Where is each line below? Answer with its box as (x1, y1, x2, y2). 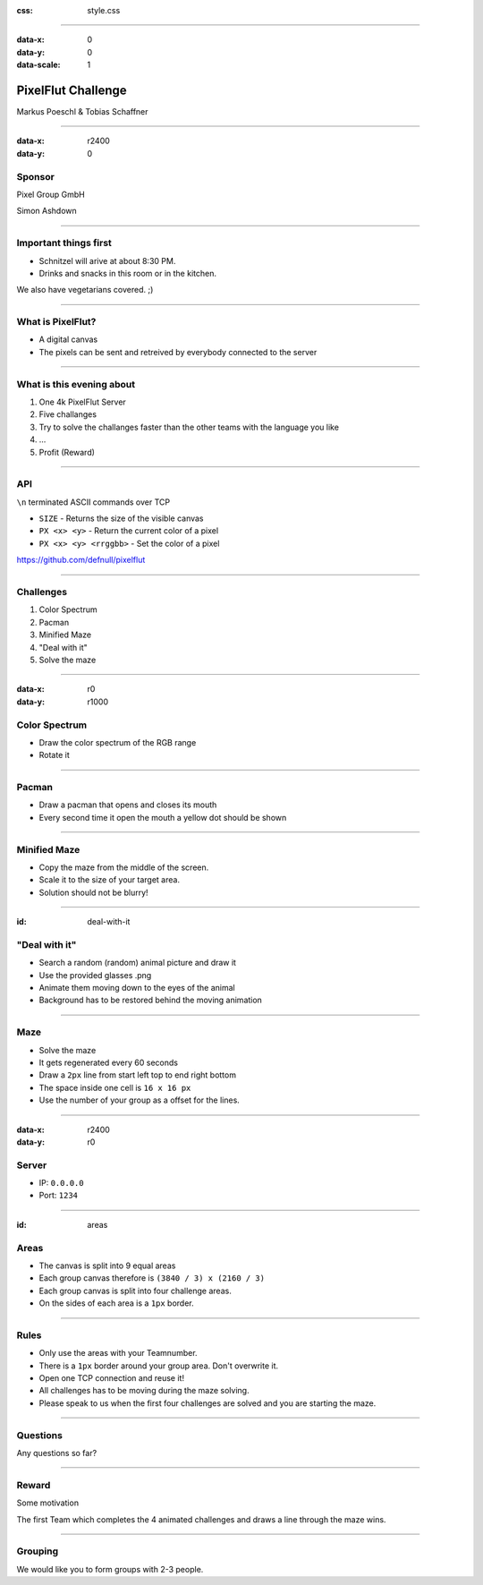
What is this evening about (16, 378, 136, 390)
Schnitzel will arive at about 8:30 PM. (38, 255, 176, 266)
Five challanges (38, 409, 97, 420)
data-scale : (16, 59, 61, 71)
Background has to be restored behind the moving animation (38, 994, 263, 1006)
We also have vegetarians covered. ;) (16, 285, 154, 295)
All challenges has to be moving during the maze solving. (38, 1385, 250, 1396)
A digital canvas (38, 334, 98, 345)
